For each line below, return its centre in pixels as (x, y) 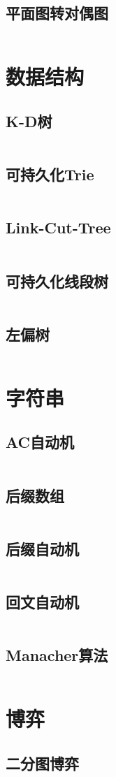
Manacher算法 (57, 655)
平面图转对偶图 (57, 13)
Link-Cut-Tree (58, 227)
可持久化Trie (50, 174)
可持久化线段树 (57, 281)
